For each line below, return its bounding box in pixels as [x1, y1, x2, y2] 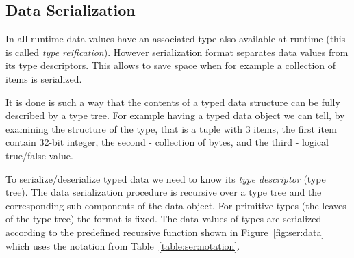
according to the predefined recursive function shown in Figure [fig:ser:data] [5, 224, 325, 239]
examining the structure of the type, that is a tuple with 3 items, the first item [5, 121, 337, 136]
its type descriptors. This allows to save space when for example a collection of [5, 58, 336, 73]
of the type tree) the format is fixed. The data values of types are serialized [5, 211, 322, 226]
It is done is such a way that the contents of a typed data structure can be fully [5, 94, 340, 109]
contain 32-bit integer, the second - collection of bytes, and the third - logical [5, 135, 329, 149]
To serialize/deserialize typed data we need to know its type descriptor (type [5, 171, 326, 185]
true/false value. [5, 148, 73, 162]
